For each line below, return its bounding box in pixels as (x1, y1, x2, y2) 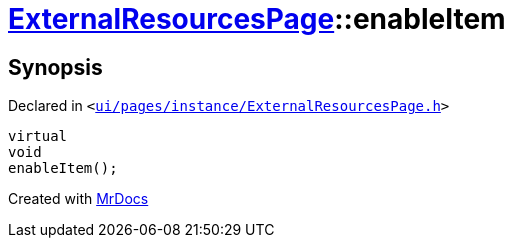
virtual (8, 128, 68, 145)
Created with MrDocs (8, 190, 149, 208)
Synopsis (8, 54, 103, 80)
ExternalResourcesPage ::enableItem (8, 2, 506, 36)
